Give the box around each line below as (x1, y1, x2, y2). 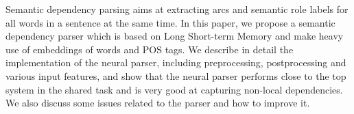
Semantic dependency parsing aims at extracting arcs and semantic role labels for (5, 2, 349, 16)
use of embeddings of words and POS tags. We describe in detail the (5, 42, 294, 56)
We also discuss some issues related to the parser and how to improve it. (5, 96, 310, 110)
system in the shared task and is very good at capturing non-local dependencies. (5, 82, 343, 96)
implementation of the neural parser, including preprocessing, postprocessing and (5, 55, 346, 70)
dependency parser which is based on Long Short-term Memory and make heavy (5, 29, 344, 43)
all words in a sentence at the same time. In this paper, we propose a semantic (5, 15, 335, 29)
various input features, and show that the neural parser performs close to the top (5, 68, 346, 83)
